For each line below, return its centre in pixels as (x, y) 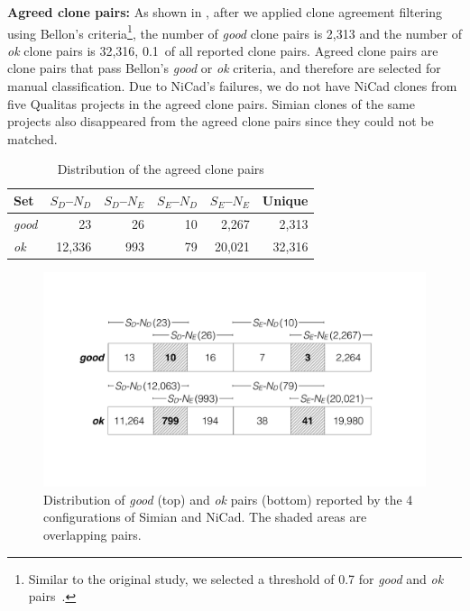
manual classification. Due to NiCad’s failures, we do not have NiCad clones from (232, 86)
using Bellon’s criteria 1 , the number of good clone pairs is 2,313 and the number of (235, 32)
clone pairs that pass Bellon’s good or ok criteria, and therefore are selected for (224, 68)
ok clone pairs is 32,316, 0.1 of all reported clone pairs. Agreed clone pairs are (223, 50)
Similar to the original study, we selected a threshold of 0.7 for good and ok (236, 578)
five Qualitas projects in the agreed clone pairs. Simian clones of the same (211, 103)
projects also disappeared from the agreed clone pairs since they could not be (221, 121)
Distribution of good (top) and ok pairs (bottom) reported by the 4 (228, 499)
